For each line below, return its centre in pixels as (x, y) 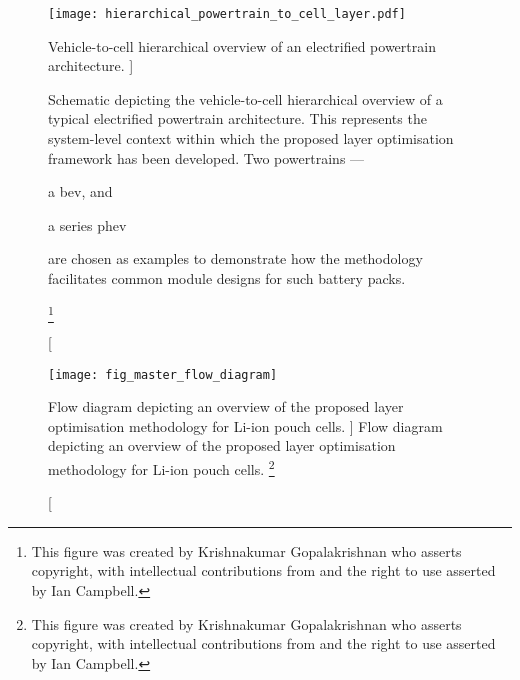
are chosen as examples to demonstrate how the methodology (235, 258)
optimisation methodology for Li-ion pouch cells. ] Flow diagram (245, 425)
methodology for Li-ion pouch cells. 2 (161, 467)
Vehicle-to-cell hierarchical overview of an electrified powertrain (242, 45)
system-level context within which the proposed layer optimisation (251, 138)
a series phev (87, 224)
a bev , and (80, 191)
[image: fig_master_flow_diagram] (163, 374)
